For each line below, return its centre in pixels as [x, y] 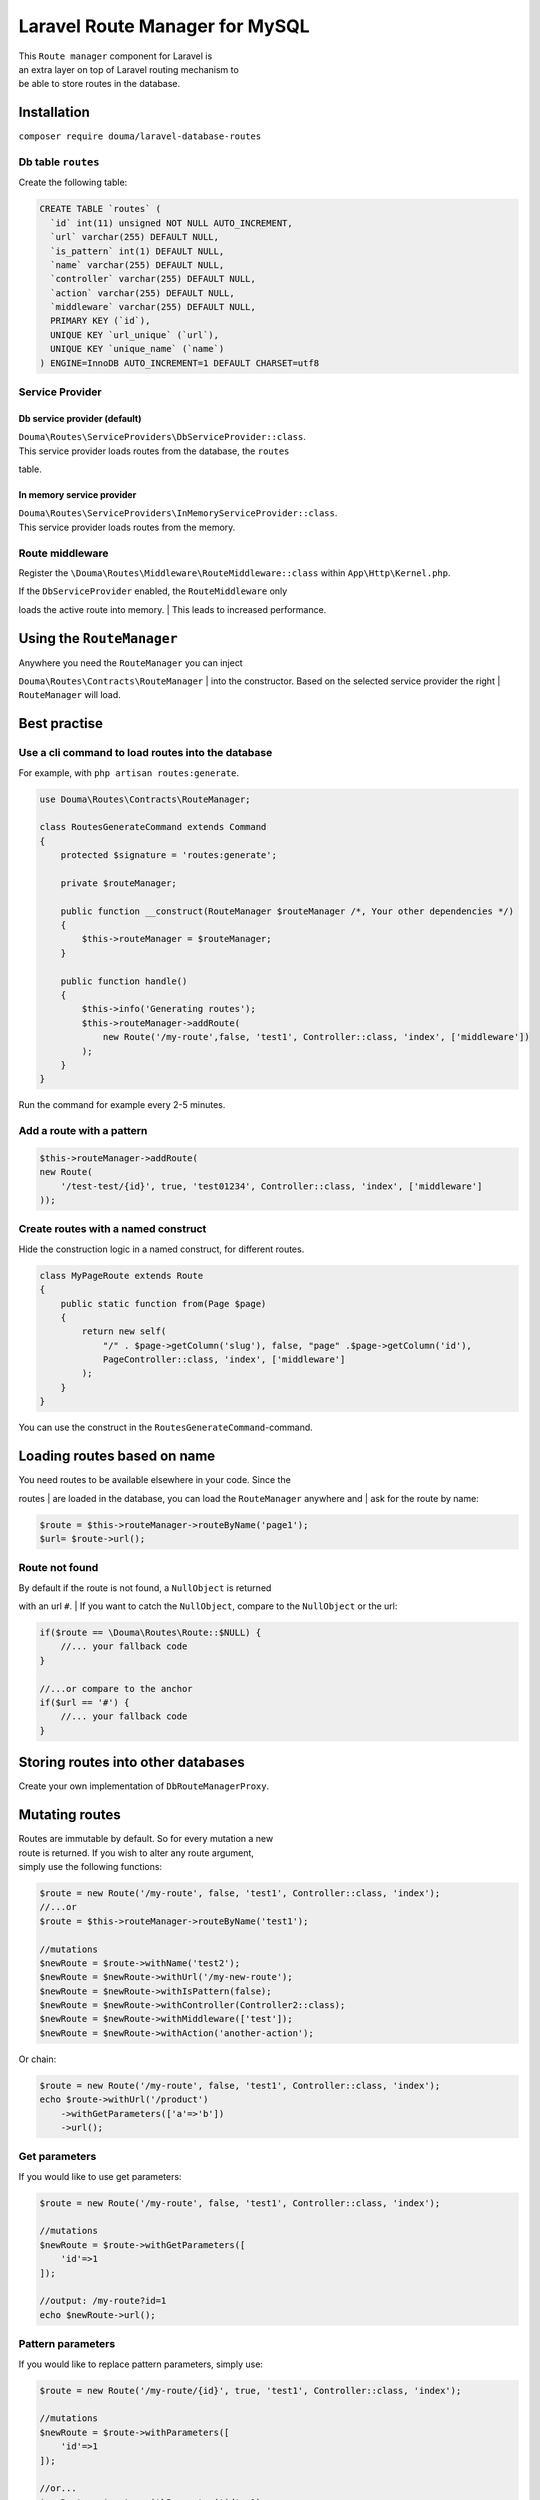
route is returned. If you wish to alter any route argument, [136, 1852]
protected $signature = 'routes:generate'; [168, 855]
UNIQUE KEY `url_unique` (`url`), [135, 334]
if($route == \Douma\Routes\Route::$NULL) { [150, 1633]
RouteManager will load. [70, 695]
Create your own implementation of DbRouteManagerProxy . [144, 1786]
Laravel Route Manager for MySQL [164, 26]
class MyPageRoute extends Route [121, 1275]
